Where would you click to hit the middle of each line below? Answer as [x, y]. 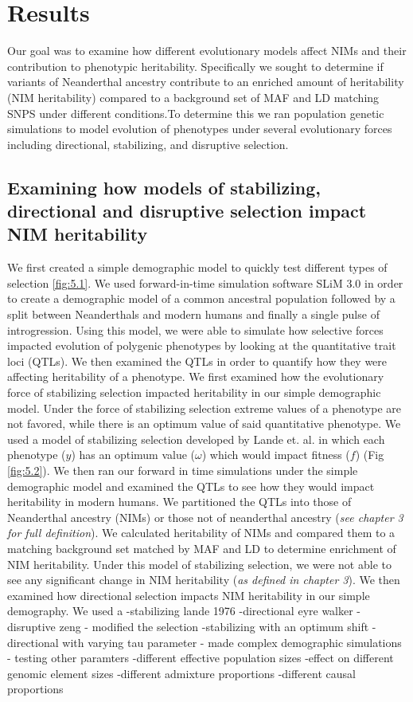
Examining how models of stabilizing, [164, 187]
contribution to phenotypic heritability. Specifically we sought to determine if [195, 66]
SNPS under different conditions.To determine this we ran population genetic [196, 113]
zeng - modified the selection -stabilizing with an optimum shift [214, 626]
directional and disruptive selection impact [187, 211]
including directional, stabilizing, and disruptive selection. [148, 144]
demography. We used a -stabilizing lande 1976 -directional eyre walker [180, 611]
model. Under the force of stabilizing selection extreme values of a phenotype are [205, 408]
